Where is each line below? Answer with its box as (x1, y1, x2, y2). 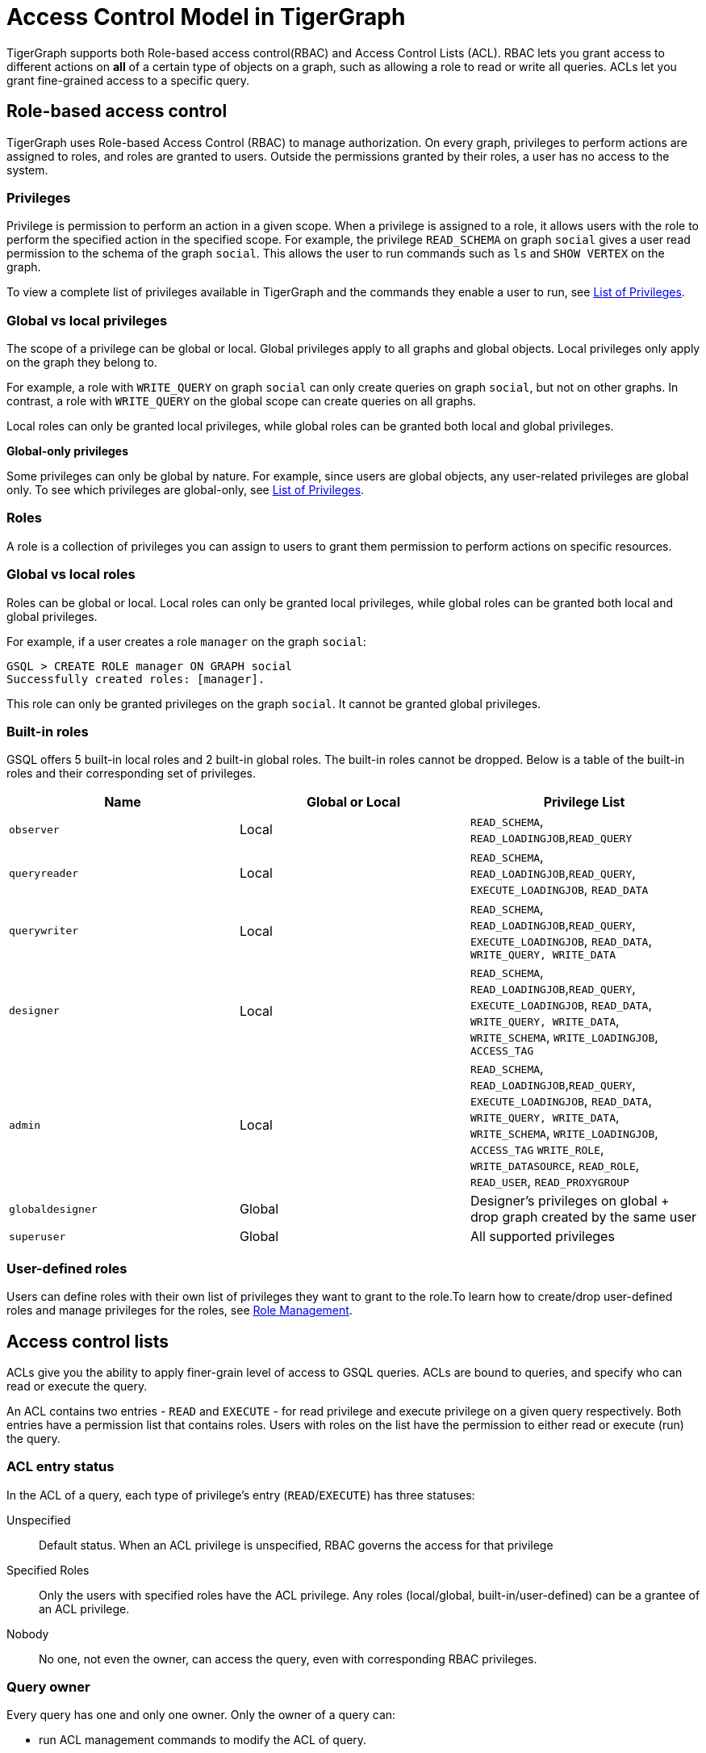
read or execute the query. (6, 1378, 148, 1393)
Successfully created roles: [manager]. (6, 672, 265, 686)
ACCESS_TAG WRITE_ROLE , (470, 1141, 604, 1158)
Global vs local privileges (6, 312, 168, 329)
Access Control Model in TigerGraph (6, 3, 406, 31)
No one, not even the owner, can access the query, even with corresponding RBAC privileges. (39, 1651, 537, 1666)
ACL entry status (6, 1458, 115, 1475)
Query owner (6, 1679, 90, 1696)
